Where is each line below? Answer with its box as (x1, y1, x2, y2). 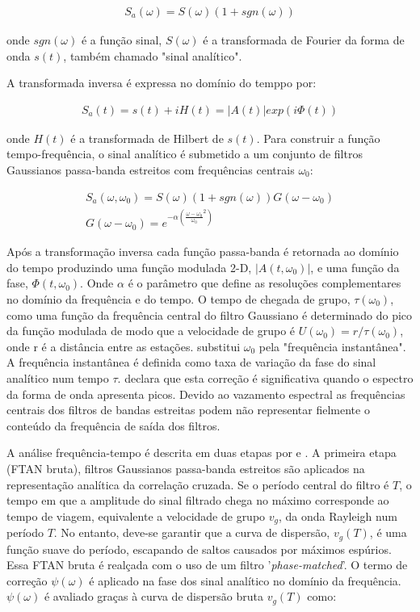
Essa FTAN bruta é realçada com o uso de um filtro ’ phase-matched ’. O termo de (6, 556, 408, 573)
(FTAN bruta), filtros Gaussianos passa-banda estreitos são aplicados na (6, 459, 365, 476)
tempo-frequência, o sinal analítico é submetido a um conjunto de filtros (6, 145, 363, 162)
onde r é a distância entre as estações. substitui (6, 337, 241, 354)
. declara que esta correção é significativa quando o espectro (117, 369, 414, 386)
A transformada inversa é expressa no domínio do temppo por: (6, 74, 317, 91)
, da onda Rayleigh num (279, 507, 397, 524)
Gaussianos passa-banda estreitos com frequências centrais (6, 161, 295, 178)
